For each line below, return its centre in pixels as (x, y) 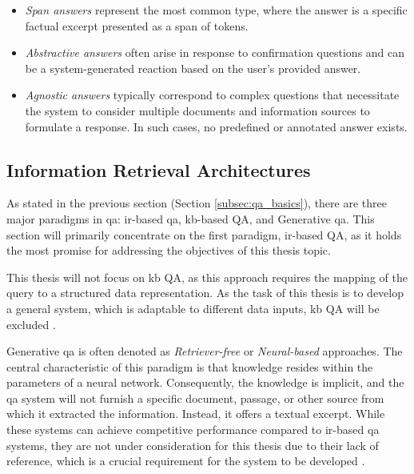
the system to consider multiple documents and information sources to (197, 110)
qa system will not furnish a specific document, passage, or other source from (195, 398)
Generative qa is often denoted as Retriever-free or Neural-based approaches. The (205, 351)
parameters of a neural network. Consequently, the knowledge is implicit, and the (205, 382)
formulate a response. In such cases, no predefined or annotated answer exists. (216, 126)
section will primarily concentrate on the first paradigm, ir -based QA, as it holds (204, 234)
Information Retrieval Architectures (159, 169)
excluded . (31, 324)
